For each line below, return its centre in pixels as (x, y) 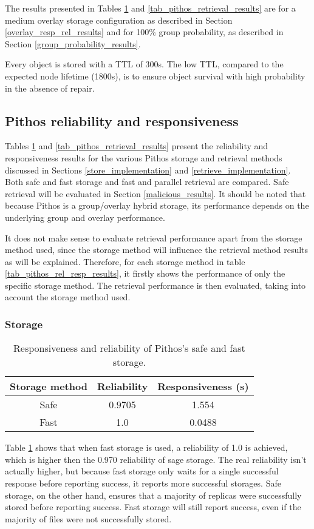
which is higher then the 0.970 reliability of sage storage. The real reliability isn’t (156, 459)
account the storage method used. (68, 297)
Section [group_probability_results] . (73, 43)
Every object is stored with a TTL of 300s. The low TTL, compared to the (144, 64)
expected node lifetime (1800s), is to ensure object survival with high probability (155, 76)
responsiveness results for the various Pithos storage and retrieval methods (144, 157)
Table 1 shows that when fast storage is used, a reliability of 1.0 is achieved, (146, 447)
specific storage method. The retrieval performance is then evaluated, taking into (155, 285)
